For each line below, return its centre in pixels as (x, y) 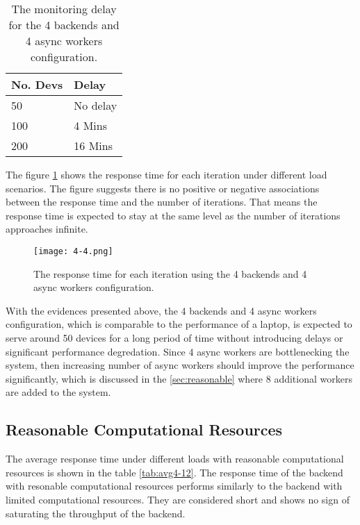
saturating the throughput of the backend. (96, 513)
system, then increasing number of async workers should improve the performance (180, 365)
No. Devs (37, 84)
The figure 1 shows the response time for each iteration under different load (166, 174)
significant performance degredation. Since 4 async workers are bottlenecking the (178, 351)
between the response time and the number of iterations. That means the (162, 202)
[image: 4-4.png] (73, 251)
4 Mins (91, 125)
